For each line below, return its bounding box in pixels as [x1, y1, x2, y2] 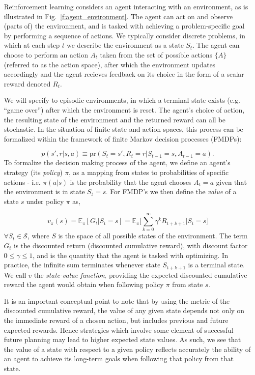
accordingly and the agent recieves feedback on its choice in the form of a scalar [4, 69, 244, 79]
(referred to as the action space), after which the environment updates [4, 59, 216, 69]
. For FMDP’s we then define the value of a [106, 186, 237, 197]
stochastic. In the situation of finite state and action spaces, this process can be [4, 124, 243, 134]
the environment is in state [4, 186, 85, 197]
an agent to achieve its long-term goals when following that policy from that [4, 353, 234, 364]
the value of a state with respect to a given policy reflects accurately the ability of [4, 344, 251, 354]
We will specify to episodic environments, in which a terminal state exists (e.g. [4, 95, 240, 105]
